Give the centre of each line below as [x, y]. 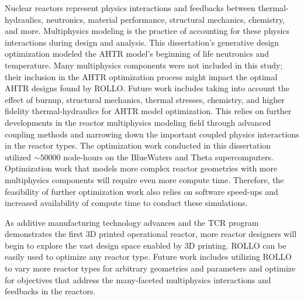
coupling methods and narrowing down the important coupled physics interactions [152, 134]
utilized [18, 157]
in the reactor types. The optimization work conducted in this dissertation [138, 145]
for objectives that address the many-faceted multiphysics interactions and [138, 279]
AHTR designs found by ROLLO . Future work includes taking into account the [147, 88]
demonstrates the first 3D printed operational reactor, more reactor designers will [151, 234]
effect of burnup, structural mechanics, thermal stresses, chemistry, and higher [145, 99]
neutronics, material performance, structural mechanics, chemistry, [165, 19]
